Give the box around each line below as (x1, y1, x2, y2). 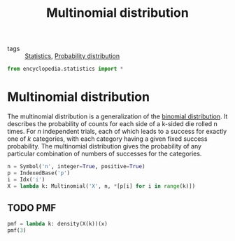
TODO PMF (7, 202, 57, 214)
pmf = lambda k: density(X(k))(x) (7, 221, 108, 228)
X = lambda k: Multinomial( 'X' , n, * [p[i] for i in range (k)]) (7, 182, 196, 190)
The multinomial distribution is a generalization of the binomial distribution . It (7, 112, 228, 120)
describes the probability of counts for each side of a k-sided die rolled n (7, 120, 218, 128)
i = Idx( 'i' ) (7, 176, 45, 183)
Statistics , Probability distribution (24, 52, 120, 60)
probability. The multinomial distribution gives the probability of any (7, 142, 201, 150)
